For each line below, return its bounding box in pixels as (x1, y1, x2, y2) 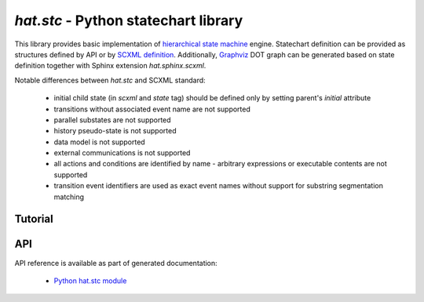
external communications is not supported (53, 148, 191, 158)
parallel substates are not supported (53, 115, 172, 125)
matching (53, 192, 85, 202)
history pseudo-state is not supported (53, 126, 177, 136)
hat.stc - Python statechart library (14, 12, 243, 29)
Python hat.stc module (53, 275, 127, 286)
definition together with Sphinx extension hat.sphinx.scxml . (14, 61, 207, 71)
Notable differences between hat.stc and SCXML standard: (14, 75, 206, 85)
